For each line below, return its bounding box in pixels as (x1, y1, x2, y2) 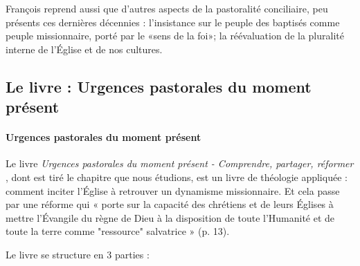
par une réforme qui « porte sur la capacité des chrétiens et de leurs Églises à (6, 197, 334, 211)
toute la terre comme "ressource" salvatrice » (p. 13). (6, 224, 230, 238)
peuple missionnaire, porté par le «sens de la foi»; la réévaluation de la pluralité (6, 28, 344, 43)
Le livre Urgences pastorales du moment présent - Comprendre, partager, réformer (6, 156, 354, 171)
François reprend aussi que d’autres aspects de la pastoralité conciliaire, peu (6, 1, 328, 15)
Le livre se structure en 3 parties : (6, 247, 150, 261)
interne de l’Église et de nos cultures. (6, 41, 163, 56)
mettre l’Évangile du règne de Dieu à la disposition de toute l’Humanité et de (6, 210, 335, 225)
